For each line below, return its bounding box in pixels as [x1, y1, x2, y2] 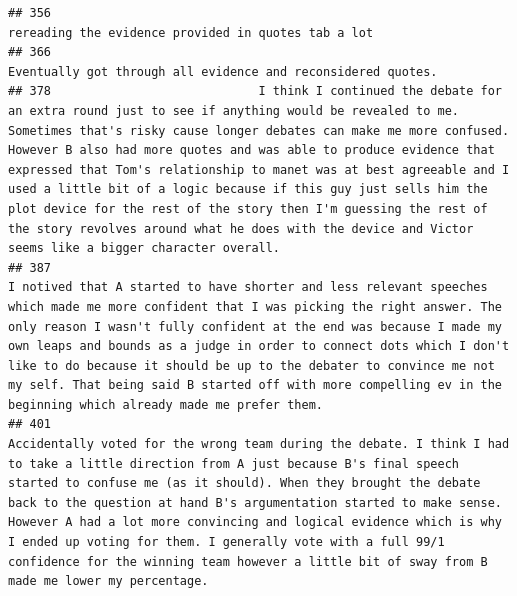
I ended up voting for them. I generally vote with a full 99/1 [8, 535, 445, 550]
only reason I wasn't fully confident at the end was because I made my [8, 319, 502, 334]
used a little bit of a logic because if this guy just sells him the [8, 182, 488, 197]
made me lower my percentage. [8, 574, 209, 589]
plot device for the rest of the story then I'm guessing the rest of [8, 201, 488, 216]
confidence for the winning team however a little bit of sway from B [8, 554, 488, 569]
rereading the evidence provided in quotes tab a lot [8, 25, 374, 40]
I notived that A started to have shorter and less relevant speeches [8, 280, 488, 295]
